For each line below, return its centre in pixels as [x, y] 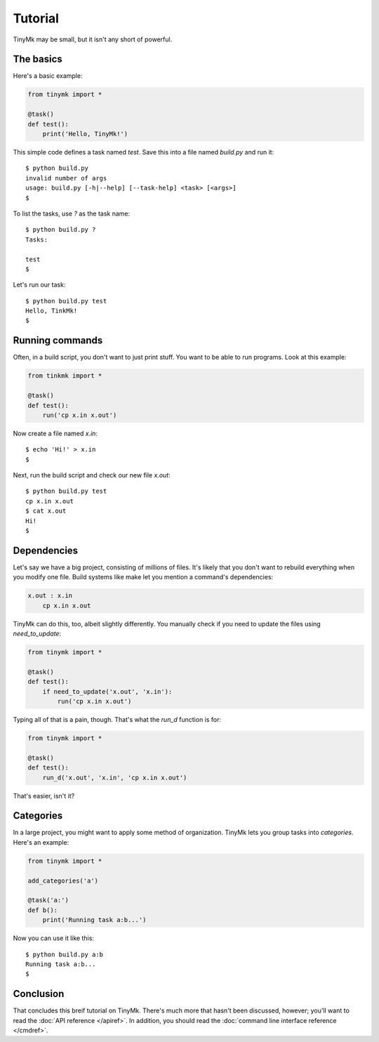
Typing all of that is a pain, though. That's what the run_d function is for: [117, 719]
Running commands [58, 341]
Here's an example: [41, 842]
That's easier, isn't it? [44, 796]
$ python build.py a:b [65, 954]
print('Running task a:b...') [94, 920]
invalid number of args [66, 178]
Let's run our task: [39, 285]
